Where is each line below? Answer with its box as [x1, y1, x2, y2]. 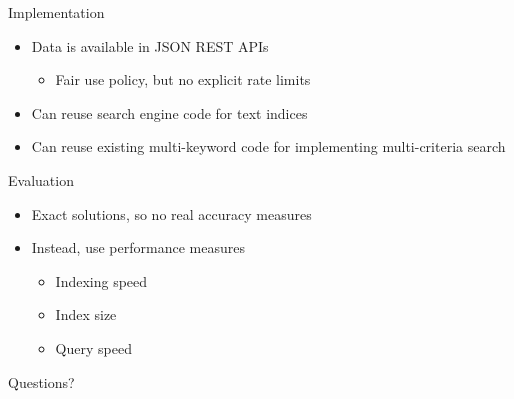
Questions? [8, 371, 75, 392]
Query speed [55, 337, 132, 358]
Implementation [8, 2, 105, 22]
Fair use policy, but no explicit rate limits [55, 69, 311, 90]
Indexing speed [55, 270, 148, 291]
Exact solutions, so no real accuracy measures [31, 203, 312, 224]
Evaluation [8, 169, 74, 190]
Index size [55, 304, 117, 325]
